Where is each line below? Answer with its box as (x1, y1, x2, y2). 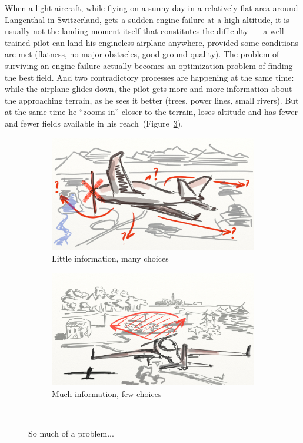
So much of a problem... (28, 427, 114, 439)
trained (5, 36, 31, 48)
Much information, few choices (52, 387, 162, 399)
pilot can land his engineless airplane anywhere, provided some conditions (33, 36, 299, 48)
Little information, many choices (52, 252, 169, 265)
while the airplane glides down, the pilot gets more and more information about (5, 82, 292, 95)
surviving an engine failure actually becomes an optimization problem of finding (5, 59, 293, 71)
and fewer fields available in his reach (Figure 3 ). (5, 117, 184, 129)
